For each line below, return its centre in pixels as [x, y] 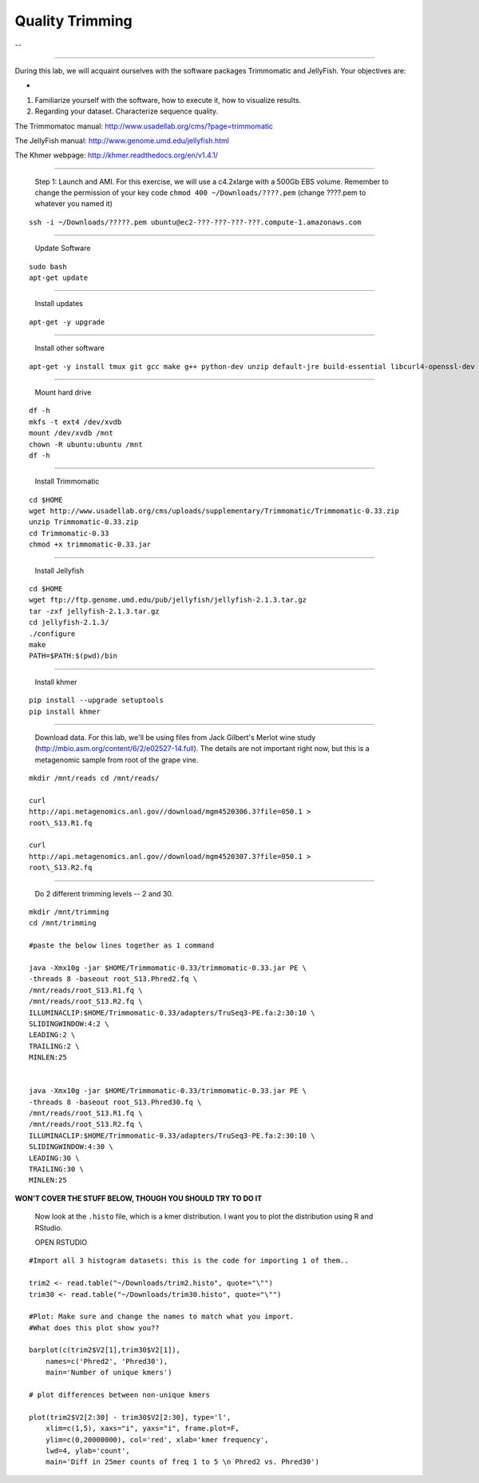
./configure [52, 634]
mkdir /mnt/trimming [69, 912]
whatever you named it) [74, 204]
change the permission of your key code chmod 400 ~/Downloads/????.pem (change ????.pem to [200, 193]
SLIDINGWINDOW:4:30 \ [71, 1147]
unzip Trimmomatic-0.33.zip [84, 522]
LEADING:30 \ [54, 1158]
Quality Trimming [74, 21]
